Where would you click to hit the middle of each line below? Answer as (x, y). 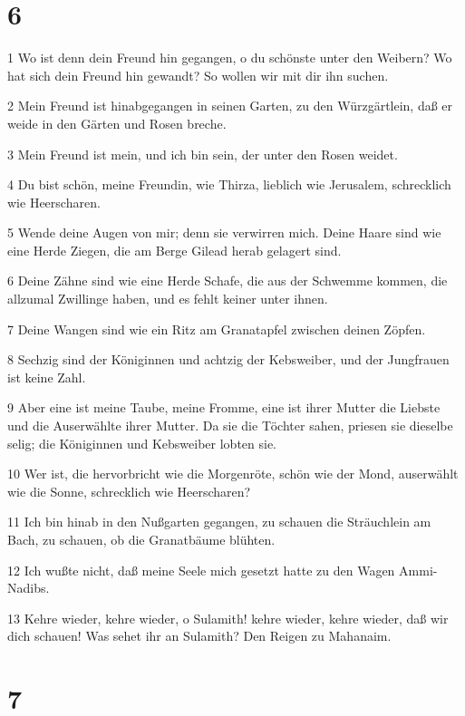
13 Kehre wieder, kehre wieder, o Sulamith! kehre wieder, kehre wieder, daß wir (228, 618)
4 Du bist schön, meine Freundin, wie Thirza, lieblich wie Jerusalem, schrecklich (229, 184)
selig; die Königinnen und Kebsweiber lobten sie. (142, 443)
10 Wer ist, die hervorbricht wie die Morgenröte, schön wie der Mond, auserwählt (233, 474)
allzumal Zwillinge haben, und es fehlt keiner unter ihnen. (168, 299)
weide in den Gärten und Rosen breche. (117, 123)
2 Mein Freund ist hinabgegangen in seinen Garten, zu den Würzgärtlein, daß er (230, 106)
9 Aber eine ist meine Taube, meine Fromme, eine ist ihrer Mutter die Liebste (224, 407)
